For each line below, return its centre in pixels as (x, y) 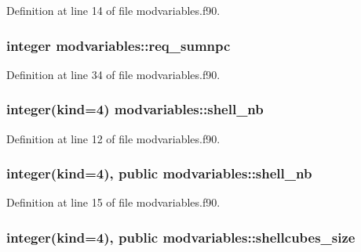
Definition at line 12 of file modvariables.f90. (113, 138)
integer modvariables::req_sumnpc (119, 45)
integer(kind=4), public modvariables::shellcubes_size (181, 237)
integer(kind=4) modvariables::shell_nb (135, 109)
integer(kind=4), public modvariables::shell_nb (159, 173)
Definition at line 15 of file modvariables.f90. (113, 202)
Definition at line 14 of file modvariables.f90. (113, 10)
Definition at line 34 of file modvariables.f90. (113, 74)
